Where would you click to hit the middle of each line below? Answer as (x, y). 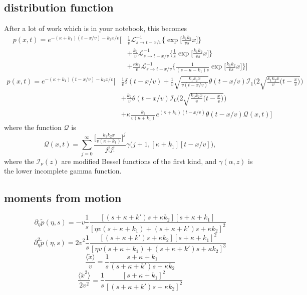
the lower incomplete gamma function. (63, 171)
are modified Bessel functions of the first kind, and (139, 161)
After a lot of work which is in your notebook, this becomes (96, 28)
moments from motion (63, 198)
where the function (33, 127)
